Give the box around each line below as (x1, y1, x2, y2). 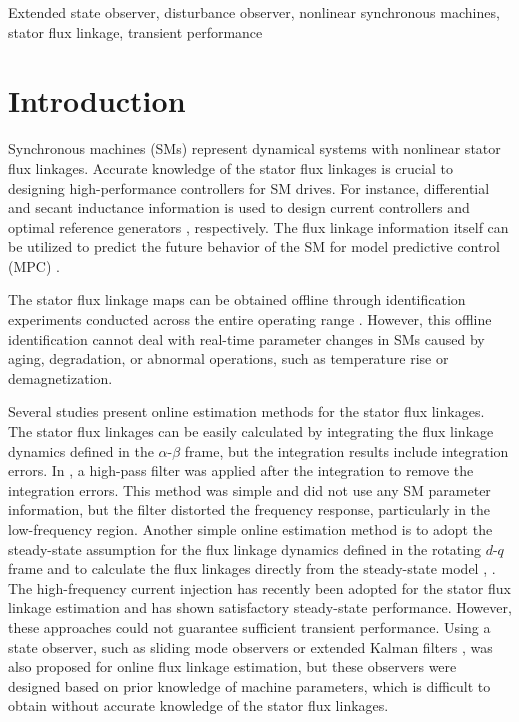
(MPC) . (8, 255, 60, 276)
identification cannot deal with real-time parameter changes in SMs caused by (8, 328, 485, 349)
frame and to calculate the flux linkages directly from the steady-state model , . (8, 558, 496, 579)
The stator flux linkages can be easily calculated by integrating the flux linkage (8, 421, 494, 442)
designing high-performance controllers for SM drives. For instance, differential (8, 177, 490, 198)
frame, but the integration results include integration (184, 440, 509, 461)
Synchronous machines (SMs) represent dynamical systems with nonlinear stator (8, 138, 501, 159)
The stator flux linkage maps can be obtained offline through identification (8, 289, 466, 310)
